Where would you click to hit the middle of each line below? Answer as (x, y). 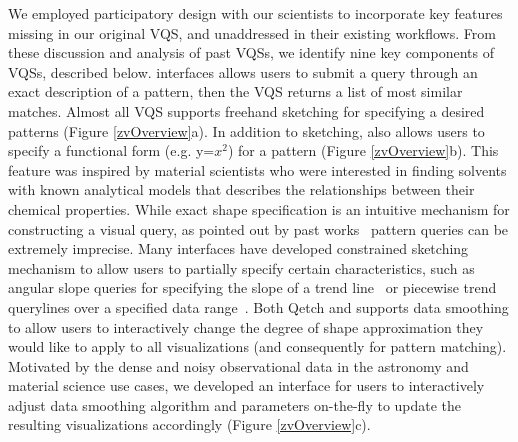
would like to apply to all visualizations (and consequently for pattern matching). (257, 346)
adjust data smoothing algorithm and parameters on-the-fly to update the (235, 404)
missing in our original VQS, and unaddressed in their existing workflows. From (252, 32)
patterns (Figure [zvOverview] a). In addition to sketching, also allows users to (246, 130)
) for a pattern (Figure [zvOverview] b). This (363, 150)
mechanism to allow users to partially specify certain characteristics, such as (241, 267)
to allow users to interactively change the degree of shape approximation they (246, 326)
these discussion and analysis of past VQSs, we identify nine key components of (251, 52)
